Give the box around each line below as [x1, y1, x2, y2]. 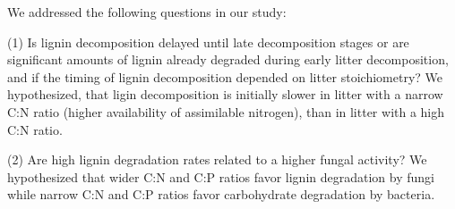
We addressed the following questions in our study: [7, 3, 287, 21]
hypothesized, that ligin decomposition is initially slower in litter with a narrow [7, 85, 443, 104]
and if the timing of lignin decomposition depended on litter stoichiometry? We [7, 67, 442, 86]
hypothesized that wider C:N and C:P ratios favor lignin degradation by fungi [7, 167, 434, 186]
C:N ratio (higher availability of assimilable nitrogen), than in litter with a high [7, 102, 445, 121]
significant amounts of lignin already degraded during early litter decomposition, [7, 50, 449, 69]
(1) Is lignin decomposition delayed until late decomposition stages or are [7, 32, 409, 51]
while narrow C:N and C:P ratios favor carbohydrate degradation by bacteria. [7, 185, 435, 204]
